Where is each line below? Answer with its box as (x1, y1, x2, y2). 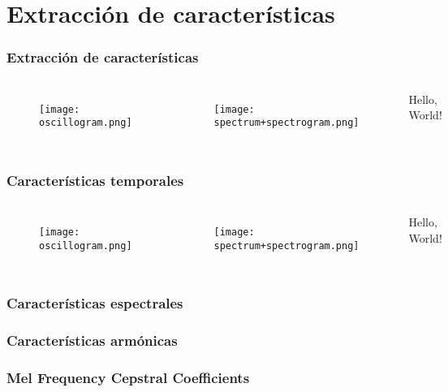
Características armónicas (6, 330, 178, 351)
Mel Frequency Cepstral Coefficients (6, 368, 250, 388)
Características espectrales (6, 293, 183, 313)
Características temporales (6, 170, 184, 190)
